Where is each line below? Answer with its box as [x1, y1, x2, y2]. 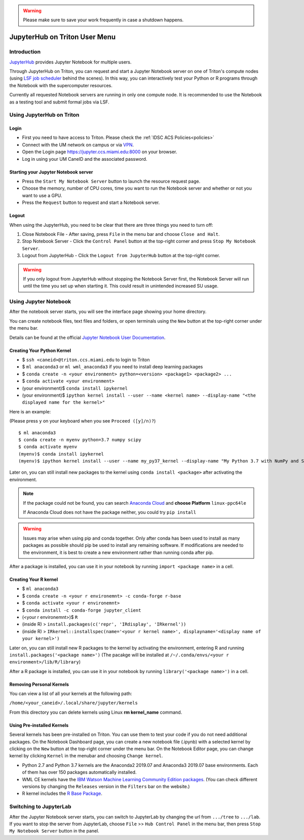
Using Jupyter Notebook [9, 298, 71, 305]
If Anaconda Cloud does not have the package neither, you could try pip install [23, 509, 197, 515]
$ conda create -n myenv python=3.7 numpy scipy [18, 437, 141, 442]
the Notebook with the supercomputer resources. [9, 82, 112, 88]
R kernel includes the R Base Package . [22, 790, 102, 796]
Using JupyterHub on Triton [9, 112, 80, 119]
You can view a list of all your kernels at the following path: [9, 690, 132, 697]
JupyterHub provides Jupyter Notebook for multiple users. [9, 59, 132, 65]
